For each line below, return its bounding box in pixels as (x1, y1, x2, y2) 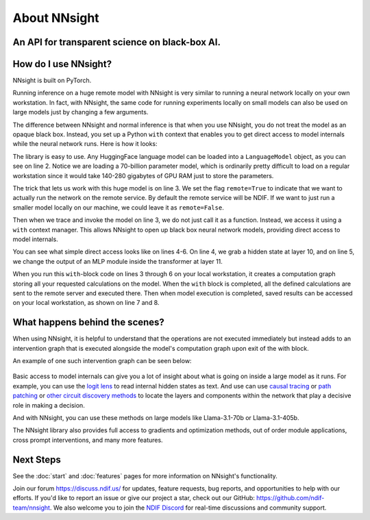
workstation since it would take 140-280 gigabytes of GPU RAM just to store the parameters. (12, 171, 274, 179)
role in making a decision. (12, 401, 85, 409)
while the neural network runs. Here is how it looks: (12, 140, 158, 148)
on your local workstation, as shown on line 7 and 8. (12, 299, 160, 307)
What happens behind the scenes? (12, 317, 164, 328)
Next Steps (12, 454, 61, 465)
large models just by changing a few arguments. (12, 108, 149, 116)
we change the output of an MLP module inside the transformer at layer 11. (12, 257, 223, 265)
